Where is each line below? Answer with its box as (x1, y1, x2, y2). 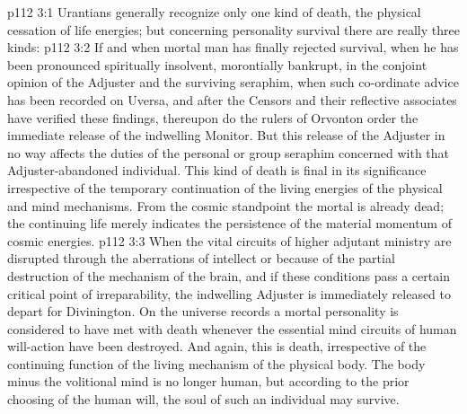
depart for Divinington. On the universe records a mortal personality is (7, 302, 399, 321)
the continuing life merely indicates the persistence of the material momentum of (7, 214, 452, 233)
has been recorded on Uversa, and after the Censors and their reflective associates (7, 90, 457, 109)
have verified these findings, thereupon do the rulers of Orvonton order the (7, 108, 419, 127)
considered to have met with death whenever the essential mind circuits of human (7, 319, 457, 338)
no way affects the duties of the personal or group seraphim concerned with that (7, 143, 450, 162)
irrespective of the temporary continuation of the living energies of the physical (7, 178, 443, 197)
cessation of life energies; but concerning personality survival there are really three (7, 20, 460, 39)
